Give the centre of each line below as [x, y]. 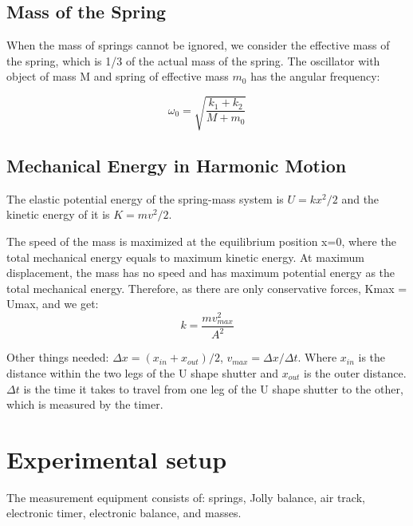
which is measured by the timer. [85, 404]
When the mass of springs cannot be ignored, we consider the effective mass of [198, 45]
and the [360, 198]
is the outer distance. [355, 372]
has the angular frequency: [315, 76]
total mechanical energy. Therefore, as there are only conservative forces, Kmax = [207, 288]
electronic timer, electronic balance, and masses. [124, 513]
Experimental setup [117, 459]
